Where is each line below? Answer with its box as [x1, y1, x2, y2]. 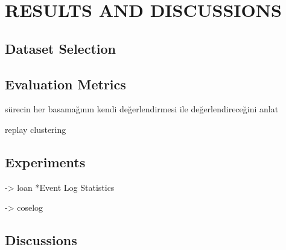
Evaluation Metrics [5, 74, 126, 93]
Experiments [5, 152, 86, 171]
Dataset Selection [5, 39, 116, 57]
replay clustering [5, 123, 66, 135]
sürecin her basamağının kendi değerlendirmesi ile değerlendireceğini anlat [5, 103, 279, 115]
